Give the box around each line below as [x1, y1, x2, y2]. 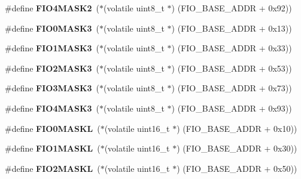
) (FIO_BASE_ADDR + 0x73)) [171, 82, 292, 94]
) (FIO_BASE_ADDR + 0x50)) [177, 162, 297, 174]
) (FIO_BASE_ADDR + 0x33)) [171, 42, 292, 54]
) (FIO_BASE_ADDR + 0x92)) [171, 2, 292, 14]
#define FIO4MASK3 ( [5, 101, 100, 114]
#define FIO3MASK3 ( [5, 82, 100, 94]
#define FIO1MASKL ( [5, 142, 101, 155]
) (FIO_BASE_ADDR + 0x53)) [171, 61, 292, 74]
